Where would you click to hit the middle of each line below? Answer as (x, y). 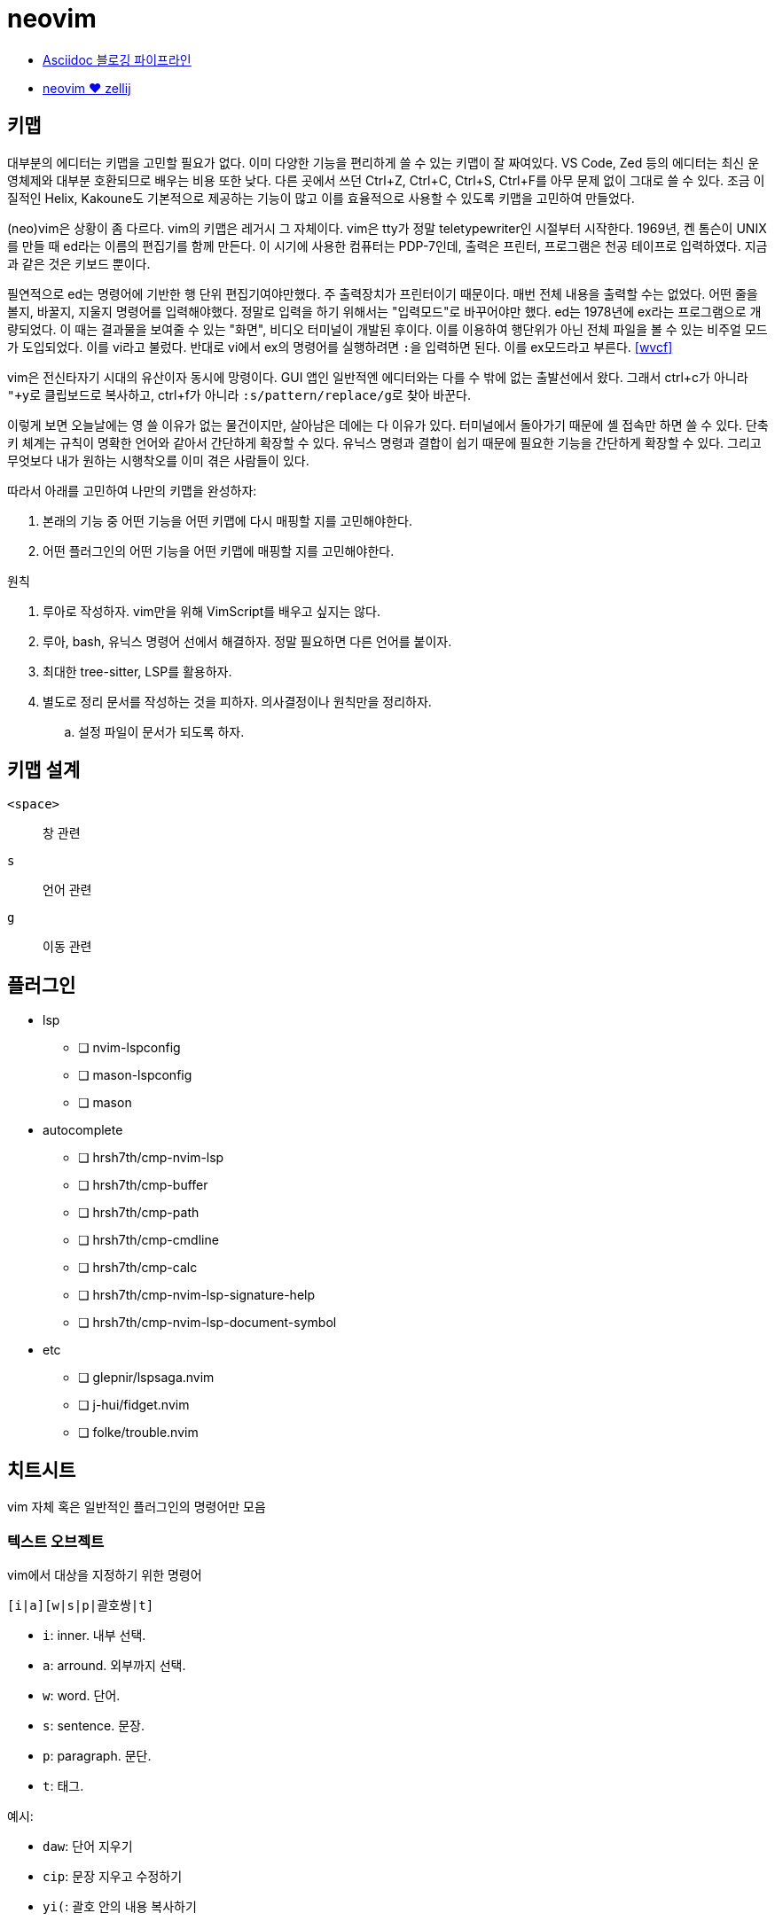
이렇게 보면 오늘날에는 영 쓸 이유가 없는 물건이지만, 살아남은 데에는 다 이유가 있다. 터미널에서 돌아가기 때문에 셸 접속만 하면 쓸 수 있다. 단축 (388, 425)
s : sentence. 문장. (94, 1725)
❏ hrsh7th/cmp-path (139, 1213)
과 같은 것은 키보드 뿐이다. (79, 263)
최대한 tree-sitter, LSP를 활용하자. (137, 671)
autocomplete (83, 1130)
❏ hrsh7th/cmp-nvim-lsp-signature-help (197, 1295)
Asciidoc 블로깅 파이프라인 (117, 59)
